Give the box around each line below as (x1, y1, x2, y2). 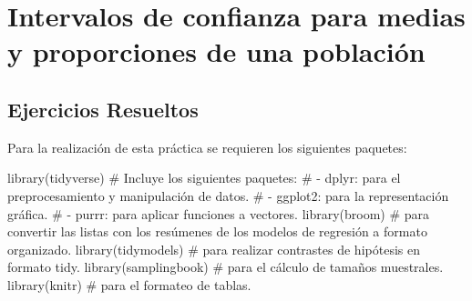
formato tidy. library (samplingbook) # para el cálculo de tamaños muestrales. (7, 257, 444, 276)
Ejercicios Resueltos (7, 95, 199, 123)
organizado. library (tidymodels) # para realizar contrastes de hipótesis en (7, 239, 420, 258)
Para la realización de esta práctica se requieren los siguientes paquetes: (7, 137, 407, 156)
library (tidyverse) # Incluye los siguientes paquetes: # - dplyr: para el (7, 168, 401, 187)
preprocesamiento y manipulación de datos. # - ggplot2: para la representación (7, 186, 449, 205)
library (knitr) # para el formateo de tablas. (7, 275, 251, 294)
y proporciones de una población (7, 33, 426, 70)
